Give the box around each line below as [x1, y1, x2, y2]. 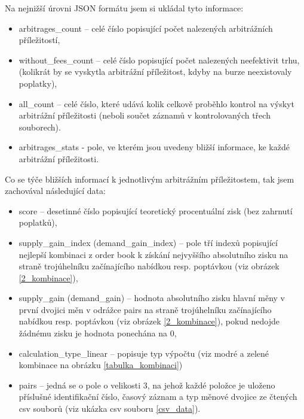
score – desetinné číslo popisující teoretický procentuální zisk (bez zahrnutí [19, 204, 293, 217]
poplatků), [19, 216, 57, 229]
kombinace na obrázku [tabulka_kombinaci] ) [19, 359, 183, 371]
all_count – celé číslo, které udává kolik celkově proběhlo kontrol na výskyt [19, 97, 294, 110]
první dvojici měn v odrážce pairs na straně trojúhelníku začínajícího [19, 303, 272, 315]
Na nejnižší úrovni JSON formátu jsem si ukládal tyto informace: [5, 2, 244, 14]
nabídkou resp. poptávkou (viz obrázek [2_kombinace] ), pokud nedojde [19, 315, 280, 327]
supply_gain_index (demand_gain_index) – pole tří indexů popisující [19, 236, 278, 248]
